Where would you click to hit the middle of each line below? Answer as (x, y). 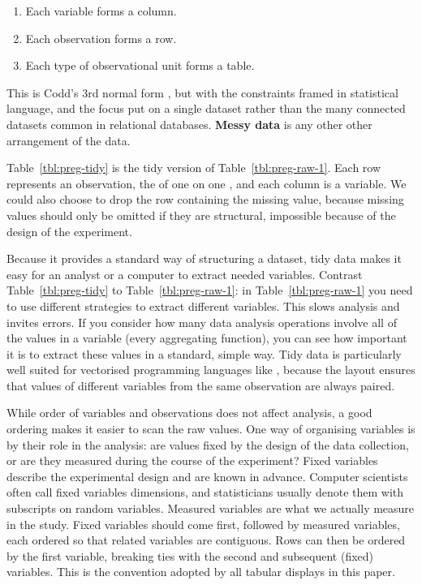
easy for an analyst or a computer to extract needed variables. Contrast (185, 274)
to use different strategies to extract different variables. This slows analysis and (203, 305)
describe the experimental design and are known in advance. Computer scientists (207, 476)
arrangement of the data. (69, 140)
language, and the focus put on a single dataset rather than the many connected (206, 108)
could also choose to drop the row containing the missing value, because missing (205, 199)
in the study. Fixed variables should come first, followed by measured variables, (203, 524)
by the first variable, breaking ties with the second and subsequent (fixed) (190, 555)
